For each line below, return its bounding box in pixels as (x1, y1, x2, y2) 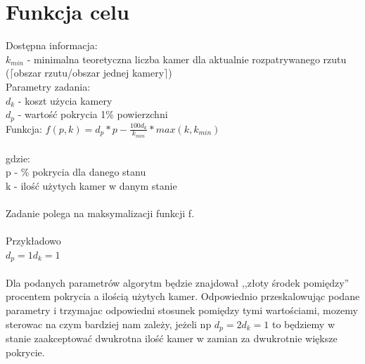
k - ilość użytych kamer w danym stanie (6, 178, 177, 193)
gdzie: (6, 150, 30, 165)
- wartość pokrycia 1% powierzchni (18, 107, 168, 122)
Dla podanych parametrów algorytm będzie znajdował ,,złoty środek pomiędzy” (6, 275, 350, 290)
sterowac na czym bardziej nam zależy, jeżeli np (6, 316, 212, 331)
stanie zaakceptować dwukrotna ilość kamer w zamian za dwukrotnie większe (6, 331, 338, 346)
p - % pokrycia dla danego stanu (6, 164, 146, 179)
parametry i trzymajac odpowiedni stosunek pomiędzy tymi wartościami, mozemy (6, 303, 358, 317)
